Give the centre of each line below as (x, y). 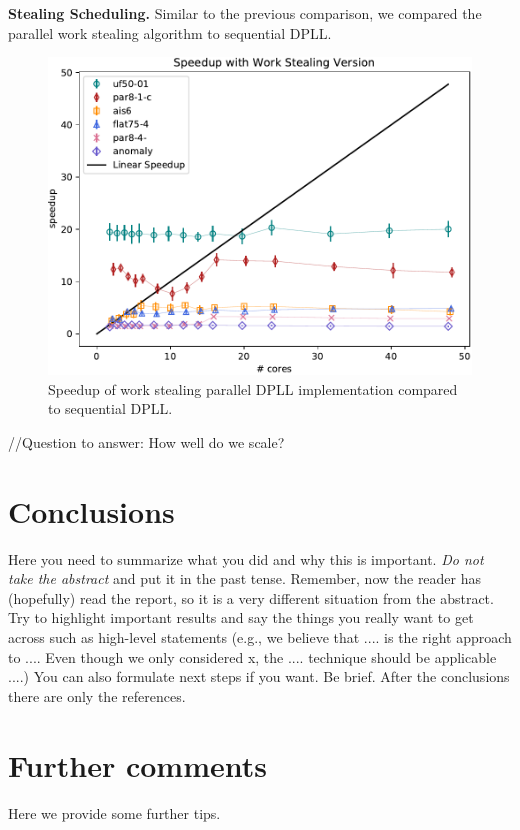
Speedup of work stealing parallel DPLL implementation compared (253, 388)
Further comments (137, 764)
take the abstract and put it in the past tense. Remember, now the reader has (245, 578)
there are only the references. (97, 695)
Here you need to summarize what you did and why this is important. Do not (246, 558)
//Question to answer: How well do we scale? (146, 441)
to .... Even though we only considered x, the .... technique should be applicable (252, 656)
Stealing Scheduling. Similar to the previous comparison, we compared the (245, 13)
